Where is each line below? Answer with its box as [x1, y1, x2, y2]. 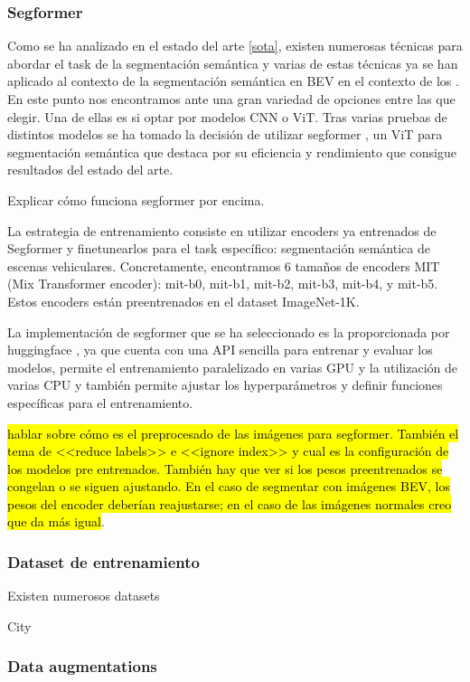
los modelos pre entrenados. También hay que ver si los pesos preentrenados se [7, 459, 443, 478]
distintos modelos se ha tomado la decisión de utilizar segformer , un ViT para [7, 125, 443, 144]
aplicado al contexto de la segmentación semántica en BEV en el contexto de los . [7, 71, 459, 90]
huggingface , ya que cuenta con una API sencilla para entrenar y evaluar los [7, 340, 433, 359]
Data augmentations [7, 655, 157, 677]
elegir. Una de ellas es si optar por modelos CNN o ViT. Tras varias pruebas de [7, 107, 447, 126]
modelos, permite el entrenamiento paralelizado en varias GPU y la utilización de [7, 357, 457, 376]
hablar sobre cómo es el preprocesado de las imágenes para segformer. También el [7, 423, 459, 442]
